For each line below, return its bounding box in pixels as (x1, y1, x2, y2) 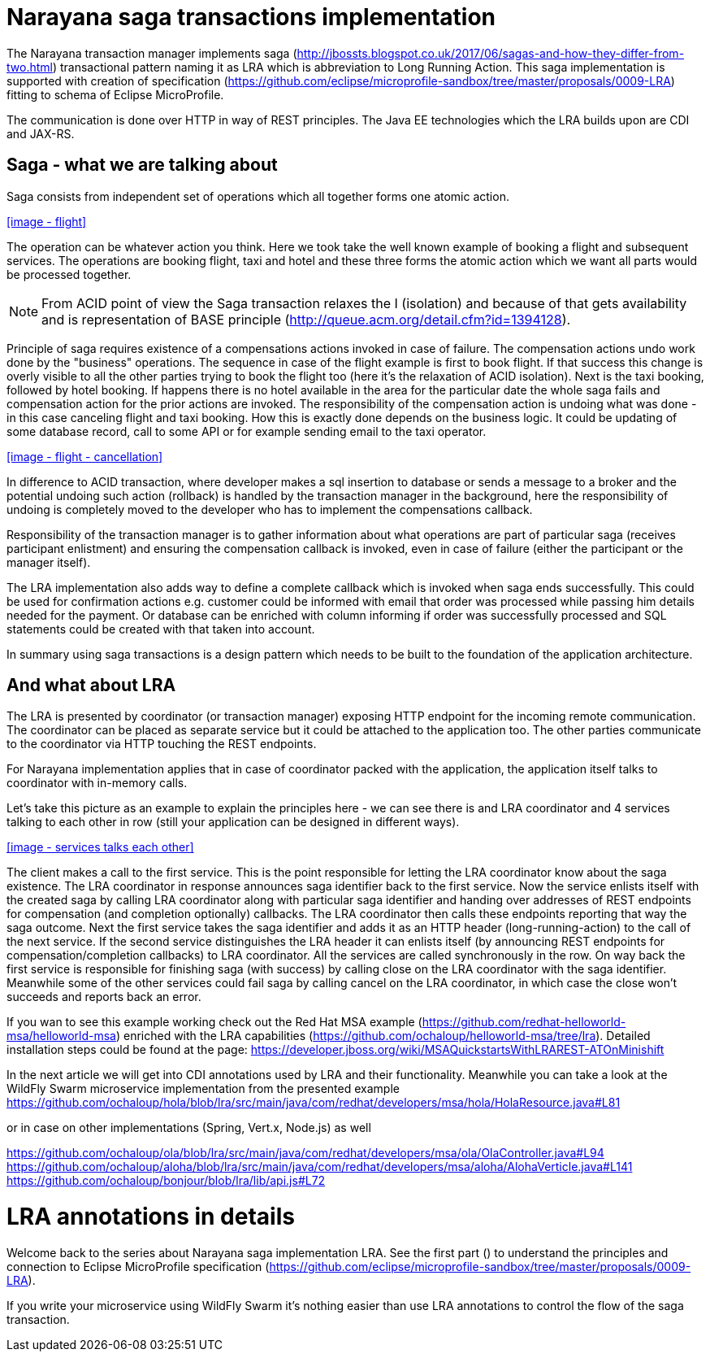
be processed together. (6, 267, 132, 281)
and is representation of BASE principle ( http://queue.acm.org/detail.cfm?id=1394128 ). (41, 311, 571, 328)
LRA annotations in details (6, 1203, 295, 1231)
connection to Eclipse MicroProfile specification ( (6, 1259, 270, 1273)
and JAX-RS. (6, 126, 75, 141)
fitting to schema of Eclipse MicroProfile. (6, 87, 224, 102)
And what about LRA (6, 675, 176, 696)
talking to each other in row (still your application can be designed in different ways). (6, 815, 460, 829)
